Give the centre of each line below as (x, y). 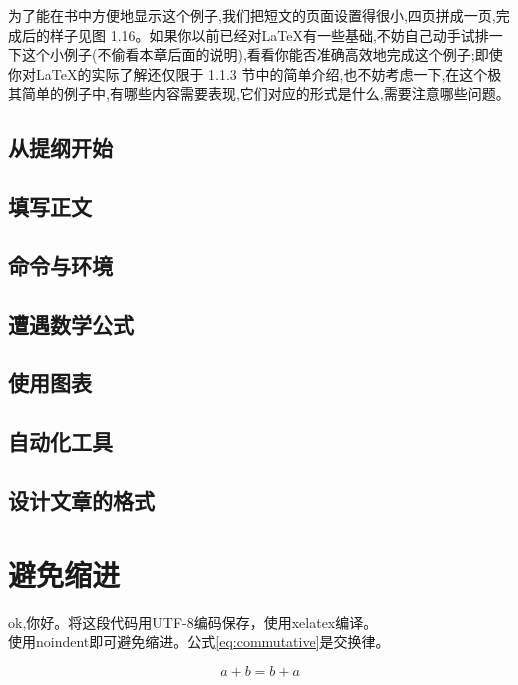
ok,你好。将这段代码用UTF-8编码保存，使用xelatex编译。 (193, 621)
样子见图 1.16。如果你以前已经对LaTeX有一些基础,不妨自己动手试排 (269, 34)
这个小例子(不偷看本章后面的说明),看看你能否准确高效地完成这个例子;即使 (262, 54)
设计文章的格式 (81, 500)
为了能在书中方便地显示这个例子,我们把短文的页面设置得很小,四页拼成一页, (252, 15)
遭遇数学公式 (71, 323)
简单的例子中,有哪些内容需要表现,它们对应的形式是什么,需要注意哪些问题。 (265, 93)
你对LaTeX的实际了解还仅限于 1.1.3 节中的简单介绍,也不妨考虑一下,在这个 (248, 73)
